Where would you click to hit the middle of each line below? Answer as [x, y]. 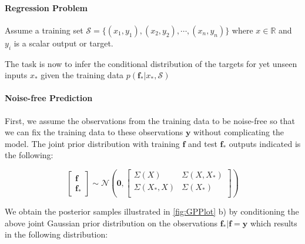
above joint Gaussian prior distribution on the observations [111, 223]
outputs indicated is [265, 143]
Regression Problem [46, 7]
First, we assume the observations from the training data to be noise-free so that [150, 120]
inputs [16, 75]
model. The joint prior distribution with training [92, 143]
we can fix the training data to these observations [94, 132]
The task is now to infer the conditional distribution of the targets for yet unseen [151, 63]
